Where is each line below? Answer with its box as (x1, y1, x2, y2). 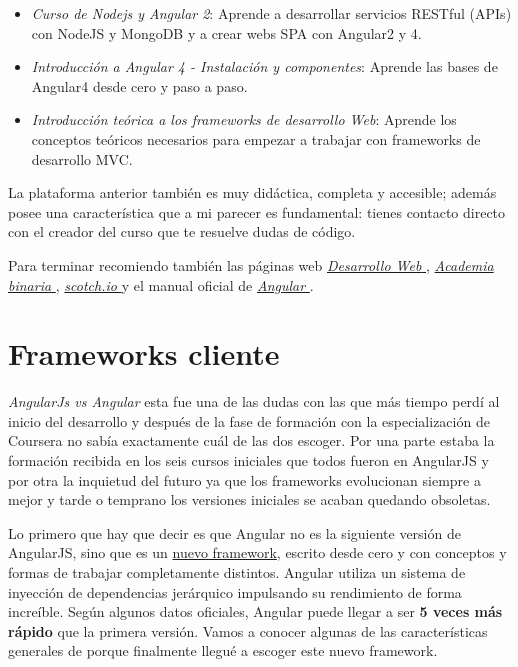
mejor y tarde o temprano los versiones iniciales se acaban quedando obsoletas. (8, 489, 491, 510)
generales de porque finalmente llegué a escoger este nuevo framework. (8, 640, 438, 661)
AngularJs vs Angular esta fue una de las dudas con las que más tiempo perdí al (8, 391, 500, 412)
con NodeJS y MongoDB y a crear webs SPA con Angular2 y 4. (31, 22, 422, 43)
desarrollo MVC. (31, 148, 133, 169)
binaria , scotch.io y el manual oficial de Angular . (8, 274, 314, 295)
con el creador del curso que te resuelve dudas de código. (8, 221, 356, 242)
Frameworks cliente (8, 333, 280, 374)
